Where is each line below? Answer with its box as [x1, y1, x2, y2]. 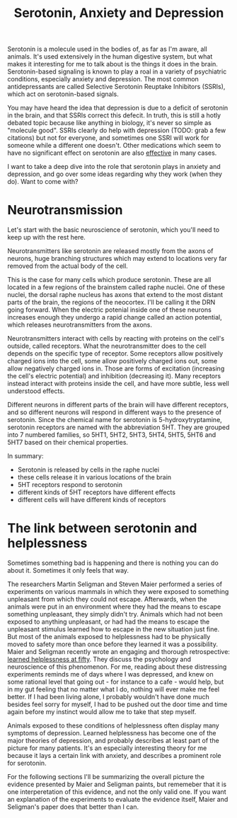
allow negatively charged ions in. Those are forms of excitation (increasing [7, 364, 225, 373]
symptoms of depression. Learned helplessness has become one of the [7, 729, 217, 737]
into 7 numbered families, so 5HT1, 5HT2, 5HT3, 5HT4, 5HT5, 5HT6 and [7, 431, 216, 439]
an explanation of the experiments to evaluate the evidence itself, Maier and [7, 795, 229, 804]
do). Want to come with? [7, 177, 79, 186]
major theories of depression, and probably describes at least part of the [7, 737, 219, 745]
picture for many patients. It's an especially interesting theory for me [7, 744, 207, 752]
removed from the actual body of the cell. [7, 262, 129, 270]
